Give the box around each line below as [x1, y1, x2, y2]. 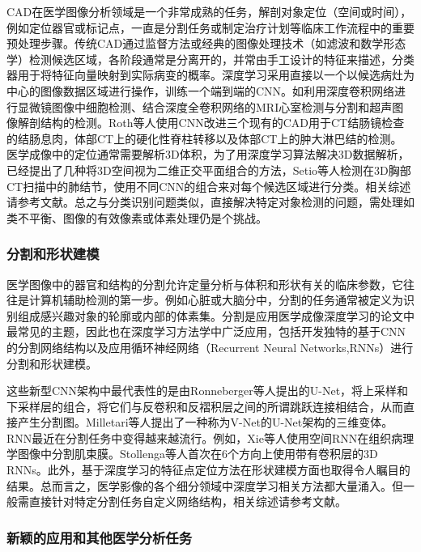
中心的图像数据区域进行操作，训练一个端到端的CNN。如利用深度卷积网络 [6, 82, 395, 99]
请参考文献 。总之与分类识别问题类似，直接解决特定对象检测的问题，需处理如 [6, 193, 415, 210]
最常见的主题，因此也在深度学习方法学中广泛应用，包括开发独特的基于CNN [6, 323, 406, 340]
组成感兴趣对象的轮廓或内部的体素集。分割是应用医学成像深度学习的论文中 [17, 307, 415, 324]
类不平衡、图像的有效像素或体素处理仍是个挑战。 [6, 209, 267, 226]
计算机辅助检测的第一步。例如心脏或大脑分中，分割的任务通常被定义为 [28, 291, 403, 308]
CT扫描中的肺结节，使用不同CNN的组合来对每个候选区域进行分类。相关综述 [6, 177, 411, 194]
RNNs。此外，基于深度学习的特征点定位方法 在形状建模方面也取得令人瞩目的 [6, 461, 410, 478]
